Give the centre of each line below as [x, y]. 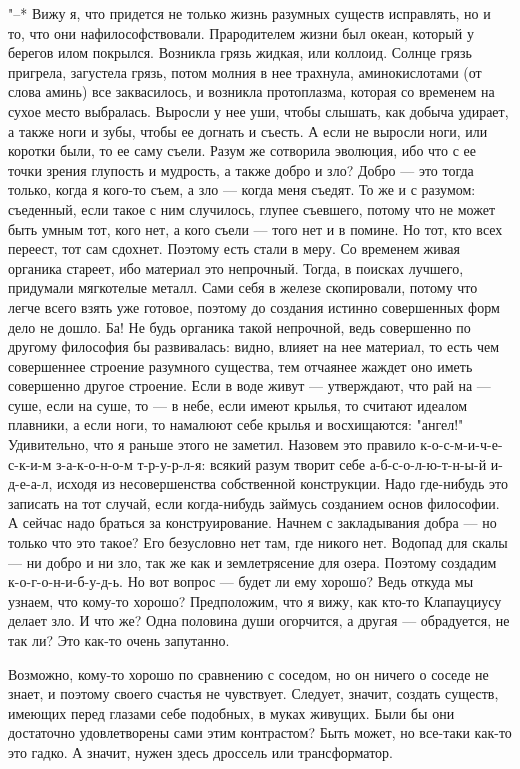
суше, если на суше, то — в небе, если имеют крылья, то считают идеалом [238, 404]
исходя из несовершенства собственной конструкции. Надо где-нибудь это [282, 483]
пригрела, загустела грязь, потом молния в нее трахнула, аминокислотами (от [245, 71]
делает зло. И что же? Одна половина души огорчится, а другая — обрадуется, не [259, 620]
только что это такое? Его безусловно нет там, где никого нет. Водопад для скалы [258, 542]
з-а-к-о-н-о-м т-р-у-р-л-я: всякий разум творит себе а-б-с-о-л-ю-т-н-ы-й [271, 463]
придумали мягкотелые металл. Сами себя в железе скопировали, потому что [243, 287]
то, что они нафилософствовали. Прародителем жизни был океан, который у [241, 32]
